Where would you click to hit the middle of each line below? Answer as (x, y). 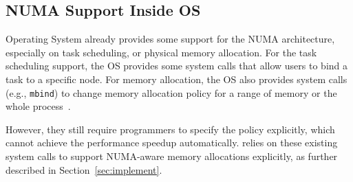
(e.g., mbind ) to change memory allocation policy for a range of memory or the (171, 92)
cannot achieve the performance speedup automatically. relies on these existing (172, 143)
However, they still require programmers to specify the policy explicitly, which (170, 129)
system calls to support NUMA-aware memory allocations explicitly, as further (172, 156)
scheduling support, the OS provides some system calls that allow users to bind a (177, 66)
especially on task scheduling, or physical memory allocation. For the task (161, 52)
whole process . (38, 106)
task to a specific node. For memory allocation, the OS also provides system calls (176, 79)
